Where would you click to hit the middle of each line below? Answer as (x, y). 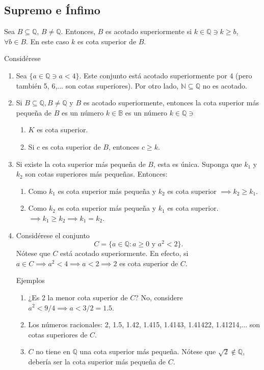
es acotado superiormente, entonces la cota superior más (171, 103)
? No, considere (159, 297)
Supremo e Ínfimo (52, 10)
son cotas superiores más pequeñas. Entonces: (96, 174)
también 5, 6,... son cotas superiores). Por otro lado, (97, 85)
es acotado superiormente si (149, 31)
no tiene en (53, 351)
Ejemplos (30, 280)
